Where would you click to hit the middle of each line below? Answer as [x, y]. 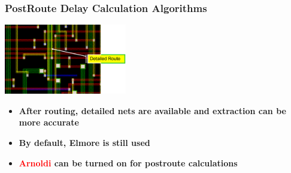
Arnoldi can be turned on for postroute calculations [128, 162]
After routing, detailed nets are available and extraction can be [152, 110]
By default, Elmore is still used [84, 142]
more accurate [49, 122]
